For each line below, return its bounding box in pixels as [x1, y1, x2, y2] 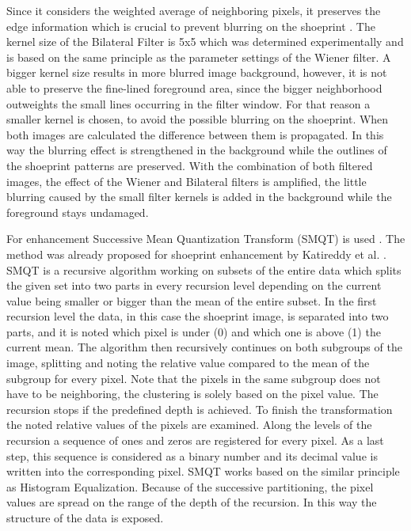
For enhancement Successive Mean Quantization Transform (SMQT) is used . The [6, 230, 405, 247]
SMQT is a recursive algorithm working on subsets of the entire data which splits [6, 261, 401, 278]
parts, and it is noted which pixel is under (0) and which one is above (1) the [6, 323, 381, 339]
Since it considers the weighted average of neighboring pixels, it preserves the [6, 2, 381, 18]
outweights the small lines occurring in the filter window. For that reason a [6, 95, 371, 112]
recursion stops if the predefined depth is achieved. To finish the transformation [6, 400, 393, 417]
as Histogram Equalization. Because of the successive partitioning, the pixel [6, 478, 374, 495]
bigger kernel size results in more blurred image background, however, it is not [6, 64, 387, 81]
